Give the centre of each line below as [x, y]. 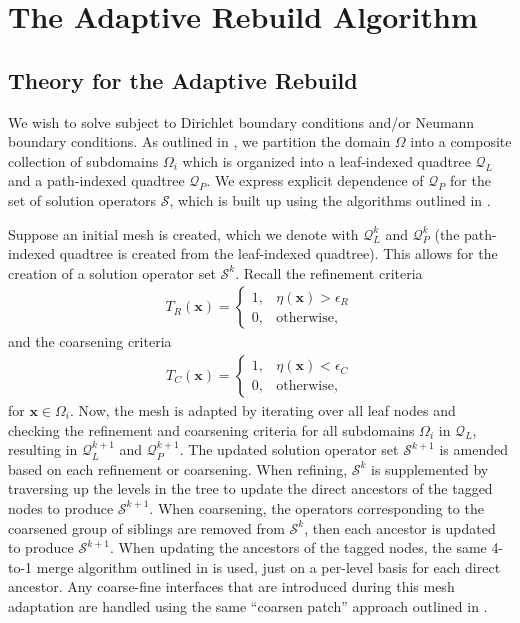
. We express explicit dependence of [315, 180]
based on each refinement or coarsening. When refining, [178, 468]
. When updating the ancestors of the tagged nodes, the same [298, 547]
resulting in [43, 449]
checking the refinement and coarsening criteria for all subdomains [211, 429]
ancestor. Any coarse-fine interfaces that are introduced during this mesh [231, 586]
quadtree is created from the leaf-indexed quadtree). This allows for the [278, 253]
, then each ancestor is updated [400, 527]
